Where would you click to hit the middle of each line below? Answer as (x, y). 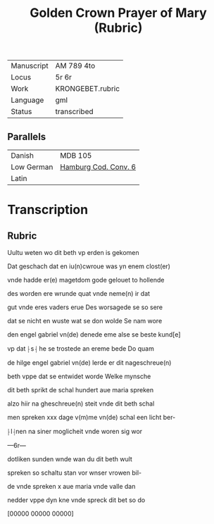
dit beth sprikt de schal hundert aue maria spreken (80, 390)
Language (27, 100)
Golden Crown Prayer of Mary (118, 13)
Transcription (48, 210)
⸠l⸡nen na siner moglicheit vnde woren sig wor (75, 431)
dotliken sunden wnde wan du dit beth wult (70, 459)
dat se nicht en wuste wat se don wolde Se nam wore (85, 321)
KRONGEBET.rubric (88, 89)
